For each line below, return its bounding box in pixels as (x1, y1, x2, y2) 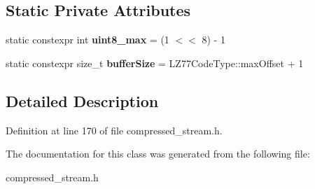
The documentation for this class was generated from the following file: (6, 146, 310, 161)
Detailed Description (6, 90, 159, 111)
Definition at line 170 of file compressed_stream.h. (6, 122, 223, 137)
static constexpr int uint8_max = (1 (6, 32, 169, 47)
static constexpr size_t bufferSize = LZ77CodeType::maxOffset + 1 (6, 55, 304, 70)
